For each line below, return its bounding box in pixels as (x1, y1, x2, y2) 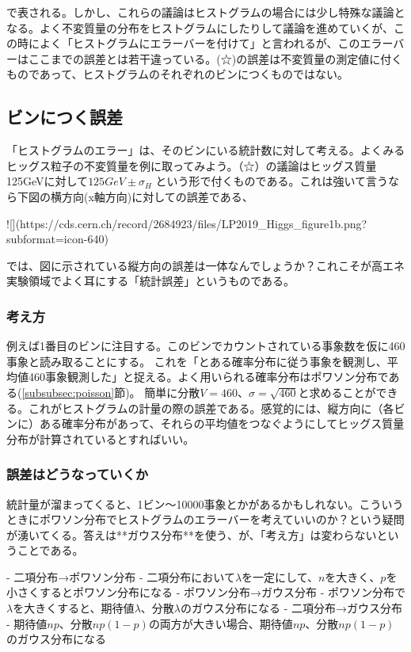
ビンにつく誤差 (6, 105, 123, 129)
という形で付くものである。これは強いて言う (155, 173, 389, 189)
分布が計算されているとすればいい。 (6, 430, 195, 447)
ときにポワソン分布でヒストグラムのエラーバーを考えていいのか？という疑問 (6, 511, 405, 528)
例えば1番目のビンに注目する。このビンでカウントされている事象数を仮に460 (6, 337, 405, 354)
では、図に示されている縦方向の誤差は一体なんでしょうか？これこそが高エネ (6, 257, 405, 273)
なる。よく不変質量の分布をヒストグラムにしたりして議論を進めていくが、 (6, 19, 394, 36)
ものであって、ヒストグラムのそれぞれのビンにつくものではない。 (6, 66, 349, 82)
